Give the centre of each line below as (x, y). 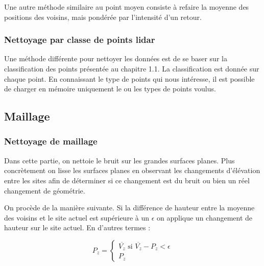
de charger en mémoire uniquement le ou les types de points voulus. (110, 89)
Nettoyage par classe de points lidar (80, 40)
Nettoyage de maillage (51, 141)
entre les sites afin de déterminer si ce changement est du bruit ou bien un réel (127, 180)
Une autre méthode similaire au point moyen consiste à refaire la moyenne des (127, 7)
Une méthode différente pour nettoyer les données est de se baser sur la (116, 58)
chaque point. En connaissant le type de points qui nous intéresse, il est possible (129, 78)
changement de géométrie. (45, 190)
